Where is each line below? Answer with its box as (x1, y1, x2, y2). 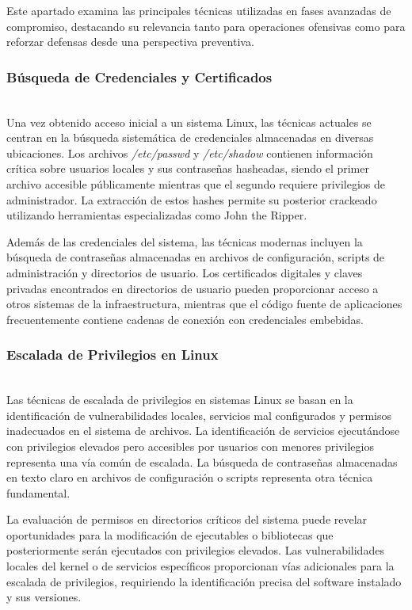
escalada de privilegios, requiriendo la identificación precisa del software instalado (6, 573, 402, 589)
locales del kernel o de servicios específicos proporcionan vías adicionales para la (6, 558, 395, 574)
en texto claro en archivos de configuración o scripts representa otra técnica (6, 469, 373, 486)
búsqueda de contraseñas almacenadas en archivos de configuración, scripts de (6, 249, 385, 265)
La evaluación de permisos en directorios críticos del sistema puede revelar (6, 511, 368, 528)
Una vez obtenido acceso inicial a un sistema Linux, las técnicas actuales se (6, 113, 372, 130)
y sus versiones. (6, 589, 82, 605)
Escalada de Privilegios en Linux (6, 345, 219, 364)
